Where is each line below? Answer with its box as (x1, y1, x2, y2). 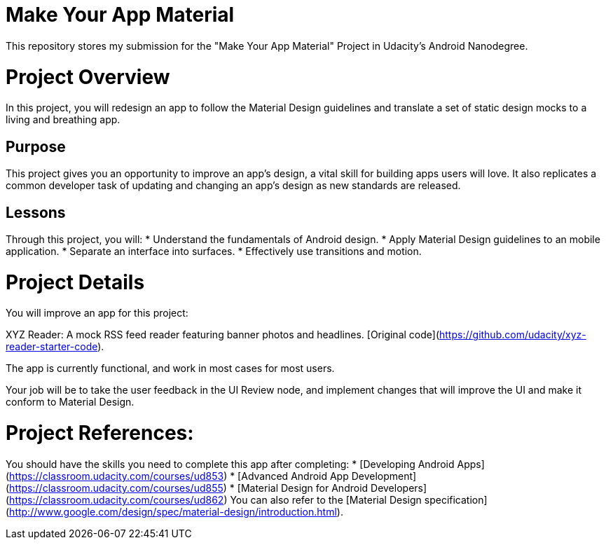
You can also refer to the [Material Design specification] (230, 493, 488, 506)
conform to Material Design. (6, 396, 135, 408)
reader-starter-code (6, 340, 98, 353)
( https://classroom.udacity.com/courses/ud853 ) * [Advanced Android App (6, 469, 349, 482)
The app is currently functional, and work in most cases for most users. (6, 362, 335, 375)
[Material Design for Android (237, 481, 369, 494)
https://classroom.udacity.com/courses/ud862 (9, 493, 224, 506)
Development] (351, 469, 417, 482)
